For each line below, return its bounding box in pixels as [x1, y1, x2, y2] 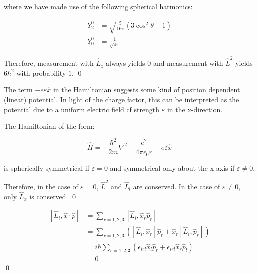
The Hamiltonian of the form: [4, 121, 95, 131]
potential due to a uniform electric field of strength [4, 104, 160, 114]
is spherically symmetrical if [4, 162, 90, 173]
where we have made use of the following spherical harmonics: [4, 1, 193, 11]
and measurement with [153, 58, 223, 68]
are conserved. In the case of [133, 181, 220, 192]
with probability [16, 67, 66, 78]
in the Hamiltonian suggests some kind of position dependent [53, 84, 240, 95]
